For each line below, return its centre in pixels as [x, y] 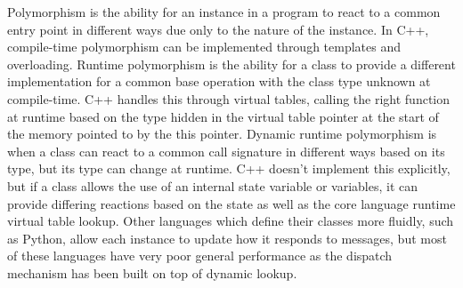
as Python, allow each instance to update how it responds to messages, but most [227, 238]
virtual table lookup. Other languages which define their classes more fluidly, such [231, 221]
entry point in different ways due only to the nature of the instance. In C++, [218, 29]
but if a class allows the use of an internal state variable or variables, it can [213, 185]
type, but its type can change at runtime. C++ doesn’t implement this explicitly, [229, 168]
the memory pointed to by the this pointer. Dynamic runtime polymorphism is [222, 134]
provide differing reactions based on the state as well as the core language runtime [231, 203]
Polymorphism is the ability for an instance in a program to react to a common [224, 12]
